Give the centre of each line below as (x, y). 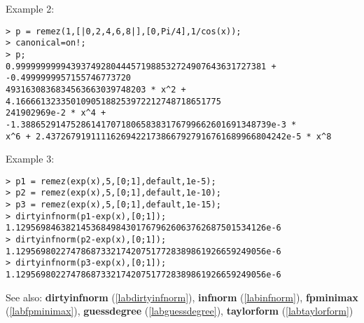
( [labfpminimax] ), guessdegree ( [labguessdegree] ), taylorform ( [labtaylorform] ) (180, 311)
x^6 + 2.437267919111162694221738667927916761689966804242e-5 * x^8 (169, 136)
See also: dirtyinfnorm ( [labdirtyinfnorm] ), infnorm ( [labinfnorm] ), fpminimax (182, 297)
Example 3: (30, 159)
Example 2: (30, 8)
